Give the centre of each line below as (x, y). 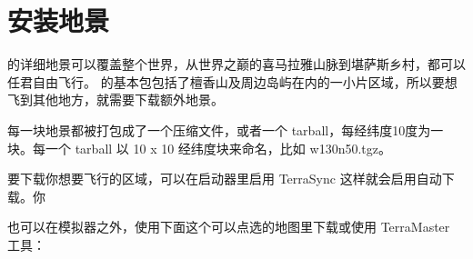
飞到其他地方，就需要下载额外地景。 (116, 100)
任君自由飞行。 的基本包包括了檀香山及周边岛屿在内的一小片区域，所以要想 (232, 81)
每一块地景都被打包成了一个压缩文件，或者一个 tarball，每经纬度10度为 (219, 129)
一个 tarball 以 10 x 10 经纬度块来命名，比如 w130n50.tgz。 (218, 148)
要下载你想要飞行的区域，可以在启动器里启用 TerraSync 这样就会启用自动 (225, 179)
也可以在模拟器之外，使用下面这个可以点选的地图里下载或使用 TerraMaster (229, 227)
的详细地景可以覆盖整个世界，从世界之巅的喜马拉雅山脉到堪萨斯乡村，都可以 (236, 64)
